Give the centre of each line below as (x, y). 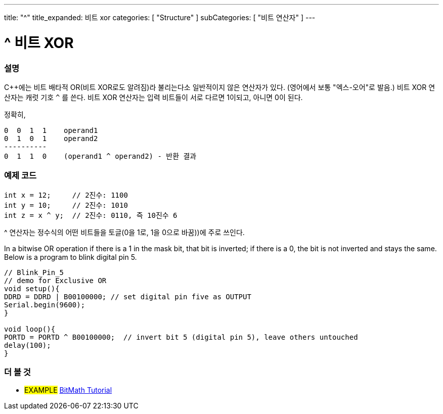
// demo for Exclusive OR (55, 280)
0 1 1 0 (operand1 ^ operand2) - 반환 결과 (100, 156)
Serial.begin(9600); (45, 305)
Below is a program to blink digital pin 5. (71, 257)
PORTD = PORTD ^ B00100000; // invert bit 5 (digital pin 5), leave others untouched (181, 337)
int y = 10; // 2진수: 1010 (66, 205)
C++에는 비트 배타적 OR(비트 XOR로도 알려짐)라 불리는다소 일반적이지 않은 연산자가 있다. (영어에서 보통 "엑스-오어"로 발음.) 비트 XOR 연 (220, 87)
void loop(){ (30, 329)
